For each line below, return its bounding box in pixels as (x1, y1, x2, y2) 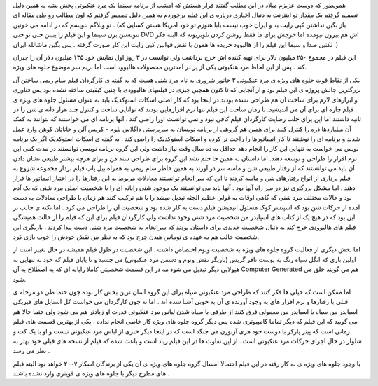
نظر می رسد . (13, 347, 50, 355)
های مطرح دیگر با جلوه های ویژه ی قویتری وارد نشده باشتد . (13, 369, 170, 378)
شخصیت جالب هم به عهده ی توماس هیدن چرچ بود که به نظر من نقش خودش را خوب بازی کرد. (13, 232, 260, 241)
